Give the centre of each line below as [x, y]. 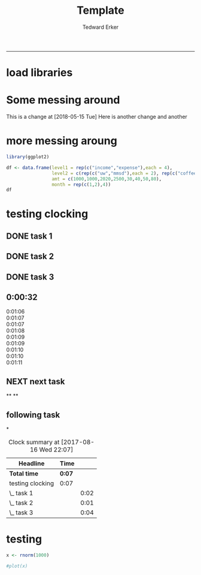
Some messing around [63, 100]
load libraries [39, 73]
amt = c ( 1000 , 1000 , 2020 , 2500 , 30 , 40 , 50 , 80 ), [107, 179]
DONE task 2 [30, 256]
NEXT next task [36, 381]
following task [33, 415]
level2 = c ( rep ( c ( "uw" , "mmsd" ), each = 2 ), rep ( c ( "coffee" [125, 173]
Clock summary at [34, 442]
